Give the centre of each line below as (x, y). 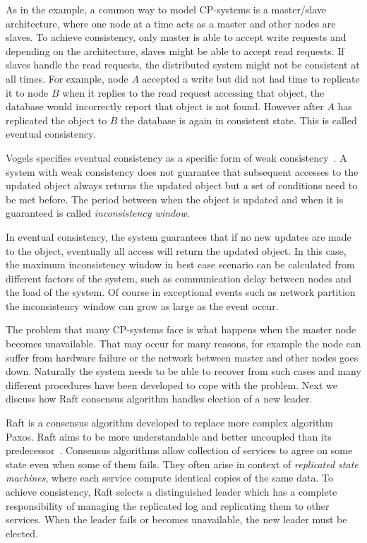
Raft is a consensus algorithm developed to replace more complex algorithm (169, 423)
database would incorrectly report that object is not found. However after (165, 106)
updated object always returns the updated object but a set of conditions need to (182, 185)
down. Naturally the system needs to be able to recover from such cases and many (183, 371)
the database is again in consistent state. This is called (239, 120)
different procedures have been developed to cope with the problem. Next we (172, 384)
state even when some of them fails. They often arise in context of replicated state (182, 464)
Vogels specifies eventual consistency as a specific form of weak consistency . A (176, 157)
